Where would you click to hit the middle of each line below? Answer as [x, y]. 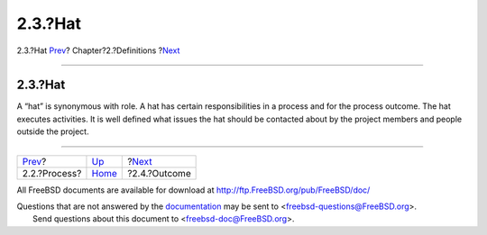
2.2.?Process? [52, 173]
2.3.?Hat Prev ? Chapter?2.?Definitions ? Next [98, 50]
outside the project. [53, 131]
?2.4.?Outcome [159, 173]
